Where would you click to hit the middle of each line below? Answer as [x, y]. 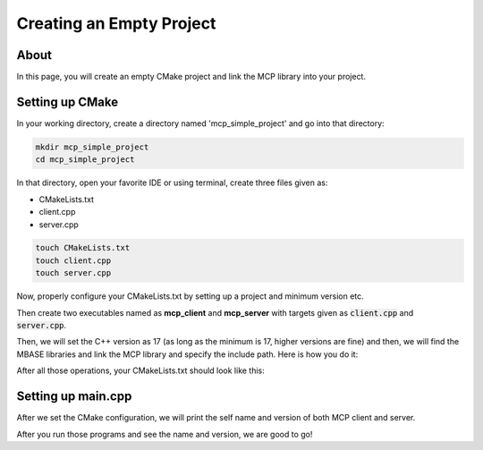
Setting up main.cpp [74, 397]
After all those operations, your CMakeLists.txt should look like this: [141, 370]
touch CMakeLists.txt [83, 248]
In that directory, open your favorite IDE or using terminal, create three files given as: [172, 183]
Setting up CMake [68, 102]
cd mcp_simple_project [85, 160]
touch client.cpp [73, 260]
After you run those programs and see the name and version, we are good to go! [165, 434]
